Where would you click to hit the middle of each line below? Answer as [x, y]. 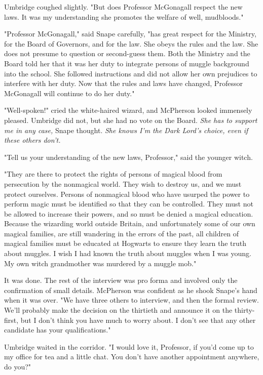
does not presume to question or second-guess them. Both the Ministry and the [127, 53]
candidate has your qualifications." [58, 330]
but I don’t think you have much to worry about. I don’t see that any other [138, 320]
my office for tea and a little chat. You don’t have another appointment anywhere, [132, 357]
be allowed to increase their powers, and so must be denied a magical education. [129, 213]
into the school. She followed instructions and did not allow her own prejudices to [131, 73]
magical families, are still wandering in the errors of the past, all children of [121, 233]
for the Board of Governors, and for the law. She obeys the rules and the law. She [131, 43]
